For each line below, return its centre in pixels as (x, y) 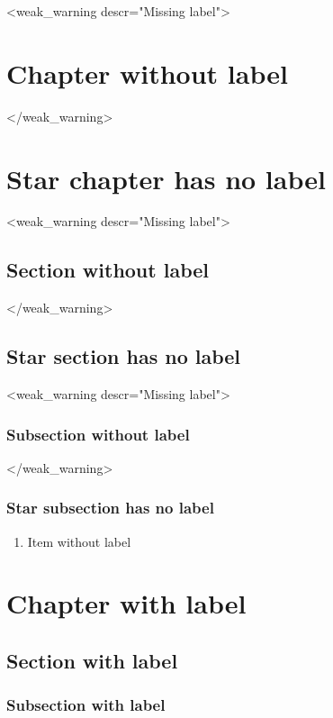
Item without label (79, 541)
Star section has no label (124, 356)
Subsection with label (86, 705)
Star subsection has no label (110, 508)
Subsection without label (98, 434)
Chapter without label (147, 73)
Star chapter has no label (166, 178)
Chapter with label (126, 603)
